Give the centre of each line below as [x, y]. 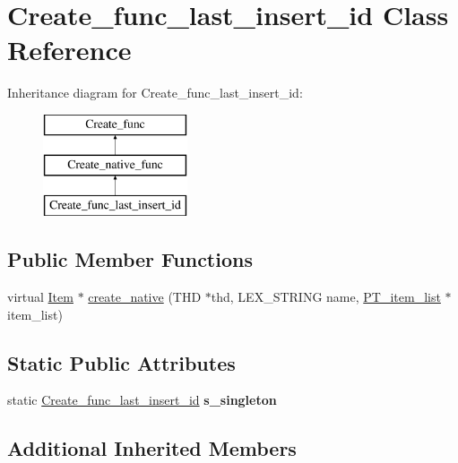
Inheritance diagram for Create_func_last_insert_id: [155, 93]
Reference [69, 50]
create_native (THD [145, 297]
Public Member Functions [130, 259]
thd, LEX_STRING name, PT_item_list [326, 297]
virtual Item [40, 297]
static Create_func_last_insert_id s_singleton [142, 400]
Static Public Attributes [121, 362]
